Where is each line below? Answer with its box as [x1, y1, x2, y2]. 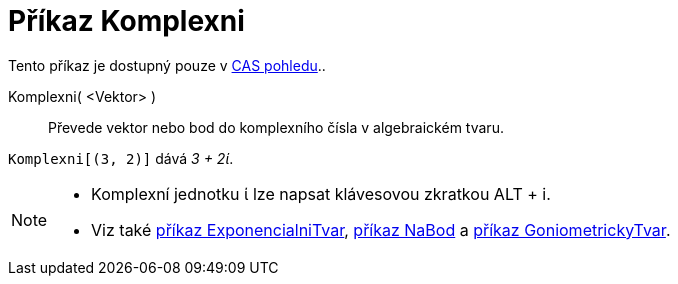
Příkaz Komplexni [8, 4, 245, 38]
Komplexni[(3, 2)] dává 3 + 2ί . [8, 149, 234, 167]
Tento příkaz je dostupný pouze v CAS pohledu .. [8, 56, 326, 74]
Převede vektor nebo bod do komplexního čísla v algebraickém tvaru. [48, 118, 504, 136]
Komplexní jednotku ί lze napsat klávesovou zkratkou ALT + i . [91, 183, 551, 204]
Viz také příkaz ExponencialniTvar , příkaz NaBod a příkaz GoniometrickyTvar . [91, 219, 671, 240]
